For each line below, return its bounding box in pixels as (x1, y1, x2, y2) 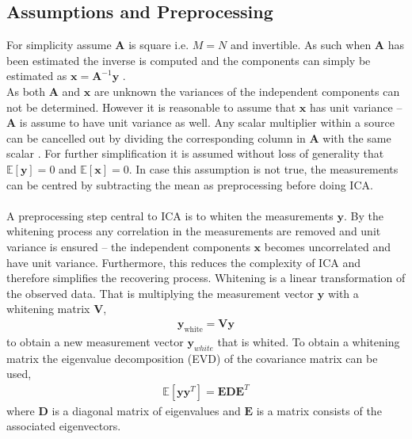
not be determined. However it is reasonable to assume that (6, 98, 296, 115)
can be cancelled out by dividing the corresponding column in (6, 129, 306, 146)
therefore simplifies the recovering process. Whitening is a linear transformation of (6, 269, 406, 286)
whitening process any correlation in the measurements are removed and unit (6, 223, 381, 239)
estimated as (6, 67, 67, 84)
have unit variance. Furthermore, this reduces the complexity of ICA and (6, 254, 360, 270)
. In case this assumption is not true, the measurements (128, 160, 399, 177)
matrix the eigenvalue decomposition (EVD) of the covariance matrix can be (6, 349, 378, 366)
